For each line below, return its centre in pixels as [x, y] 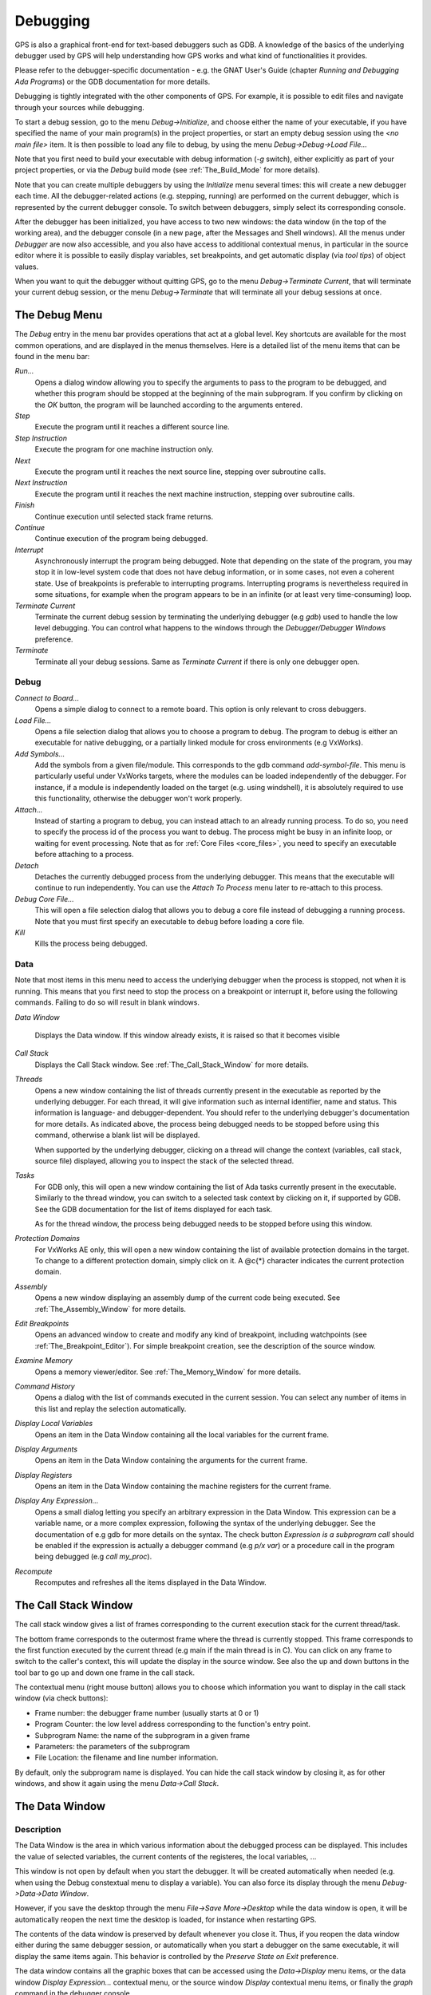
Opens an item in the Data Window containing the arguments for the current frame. [171, 1460]
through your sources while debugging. [80, 107]
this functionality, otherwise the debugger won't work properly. [138, 799]
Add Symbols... [40, 753]
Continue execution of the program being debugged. [121, 539]
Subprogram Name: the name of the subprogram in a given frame [142, 1735]
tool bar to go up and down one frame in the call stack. [105, 1673]
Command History [45, 1386]
